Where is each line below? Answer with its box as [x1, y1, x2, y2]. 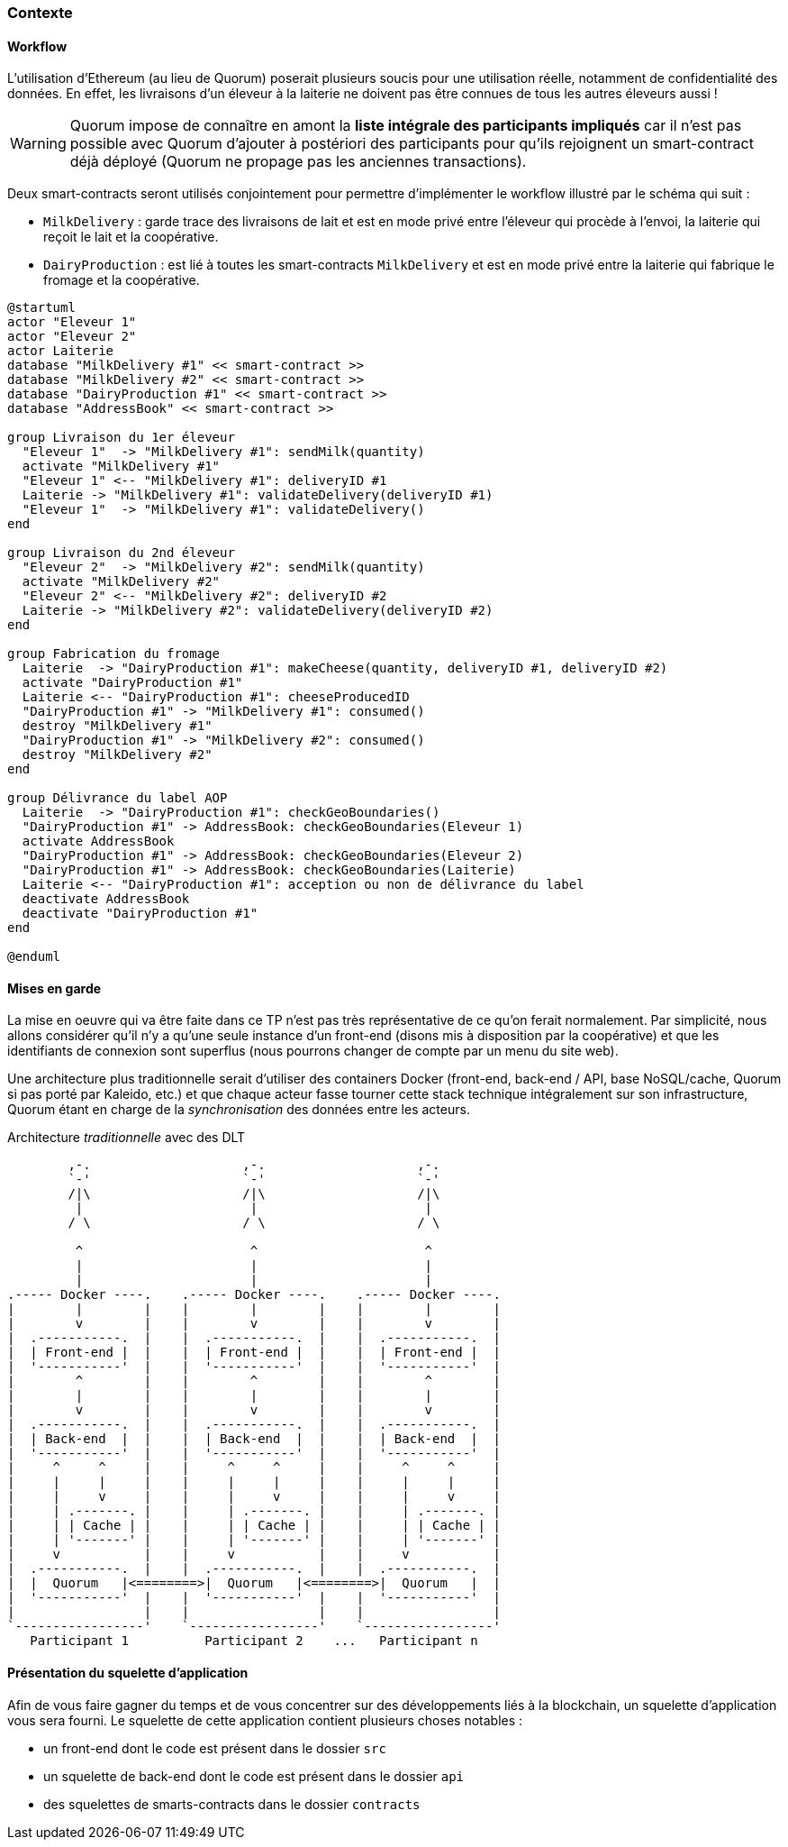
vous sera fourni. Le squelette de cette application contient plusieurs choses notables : [7, 1712, 523, 1728]
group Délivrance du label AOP [7, 791, 228, 806]
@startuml [7, 300, 76, 315]
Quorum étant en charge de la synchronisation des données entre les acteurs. [7, 1102, 470, 1118]
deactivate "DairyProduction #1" [22, 906, 258, 921]
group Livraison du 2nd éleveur [7, 545, 235, 561]
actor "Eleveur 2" [7, 329, 137, 344]
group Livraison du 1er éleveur [7, 430, 235, 445]
